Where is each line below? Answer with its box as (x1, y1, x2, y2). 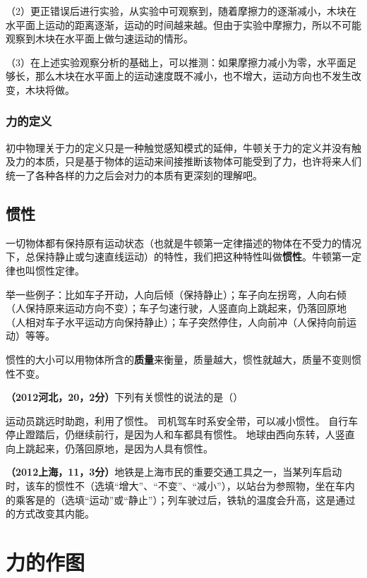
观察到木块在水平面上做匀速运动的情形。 (6, 31, 193, 46)
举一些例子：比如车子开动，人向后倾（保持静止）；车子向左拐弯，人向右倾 (6, 287, 347, 301)
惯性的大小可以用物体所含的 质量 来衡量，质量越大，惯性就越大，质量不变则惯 (6, 351, 361, 366)
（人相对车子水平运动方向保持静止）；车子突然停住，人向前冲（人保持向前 (6, 314, 347, 329)
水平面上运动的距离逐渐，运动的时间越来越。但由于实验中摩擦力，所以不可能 (6, 17, 361, 32)
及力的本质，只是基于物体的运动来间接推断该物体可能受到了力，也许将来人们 (6, 154, 361, 169)
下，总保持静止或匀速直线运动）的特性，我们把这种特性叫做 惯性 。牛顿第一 (6, 249, 351, 264)
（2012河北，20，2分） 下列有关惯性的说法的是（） (6, 390, 243, 404)
